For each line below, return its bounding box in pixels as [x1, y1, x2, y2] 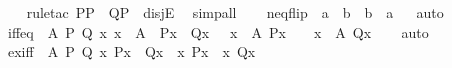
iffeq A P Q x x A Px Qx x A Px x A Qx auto [7, 21, 429, 42]
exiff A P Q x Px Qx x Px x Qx [7, 41, 256, 62]
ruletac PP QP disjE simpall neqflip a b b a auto [26, 2, 444, 22]
